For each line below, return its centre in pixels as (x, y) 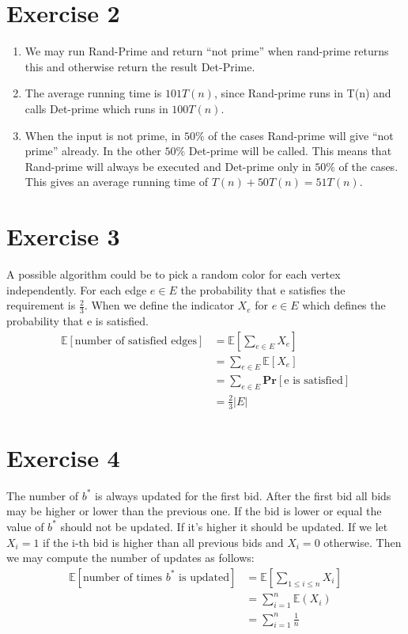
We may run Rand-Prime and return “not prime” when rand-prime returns (207, 51)
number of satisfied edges (136, 341)
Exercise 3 (63, 236)
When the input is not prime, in (103, 135)
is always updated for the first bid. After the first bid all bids (243, 495)
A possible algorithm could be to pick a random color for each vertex (174, 274)
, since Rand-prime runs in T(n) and (302, 93)
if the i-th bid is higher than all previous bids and (163, 542)
